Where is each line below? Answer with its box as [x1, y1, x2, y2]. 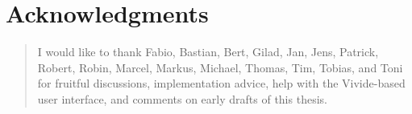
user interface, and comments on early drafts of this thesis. [37, 90, 327, 107]
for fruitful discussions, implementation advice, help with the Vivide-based [37, 75, 406, 92]
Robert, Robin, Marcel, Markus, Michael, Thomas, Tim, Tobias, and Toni [37, 59, 403, 75]
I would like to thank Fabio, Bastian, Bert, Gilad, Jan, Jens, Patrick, [37, 43, 379, 60]
